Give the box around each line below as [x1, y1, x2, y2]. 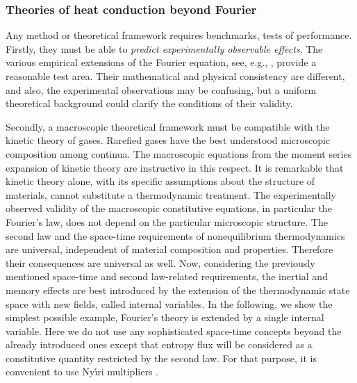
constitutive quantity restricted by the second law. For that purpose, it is [6, 350, 317, 365]
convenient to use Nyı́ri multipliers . [6, 364, 158, 379]
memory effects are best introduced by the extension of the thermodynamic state [6, 282, 350, 297]
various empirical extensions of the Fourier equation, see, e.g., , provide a [6, 55, 317, 70]
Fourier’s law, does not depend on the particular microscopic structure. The [6, 214, 328, 229]
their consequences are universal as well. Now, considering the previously [6, 255, 315, 270]
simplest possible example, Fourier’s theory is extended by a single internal [6, 310, 324, 325]
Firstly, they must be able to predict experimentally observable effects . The [6, 41, 323, 56]
